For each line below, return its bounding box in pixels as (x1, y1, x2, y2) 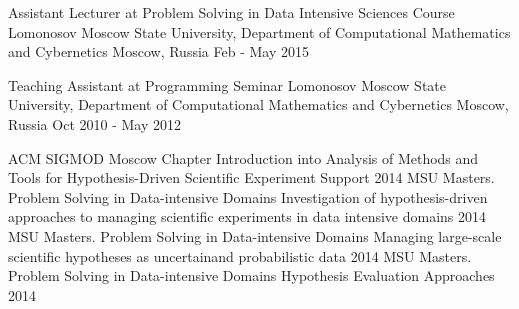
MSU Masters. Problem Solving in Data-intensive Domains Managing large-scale (8, 225, 502, 246)
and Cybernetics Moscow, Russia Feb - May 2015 (8, 41, 309, 62)
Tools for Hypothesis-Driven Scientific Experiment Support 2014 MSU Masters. (8, 167, 495, 188)
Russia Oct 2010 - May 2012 (8, 113, 181, 134)
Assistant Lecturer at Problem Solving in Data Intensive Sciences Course (8, 2, 455, 22)
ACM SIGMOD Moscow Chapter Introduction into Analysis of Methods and (8, 147, 479, 168)
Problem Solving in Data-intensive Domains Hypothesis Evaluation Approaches (8, 265, 495, 286)
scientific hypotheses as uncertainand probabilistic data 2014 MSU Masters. (8, 245, 472, 266)
